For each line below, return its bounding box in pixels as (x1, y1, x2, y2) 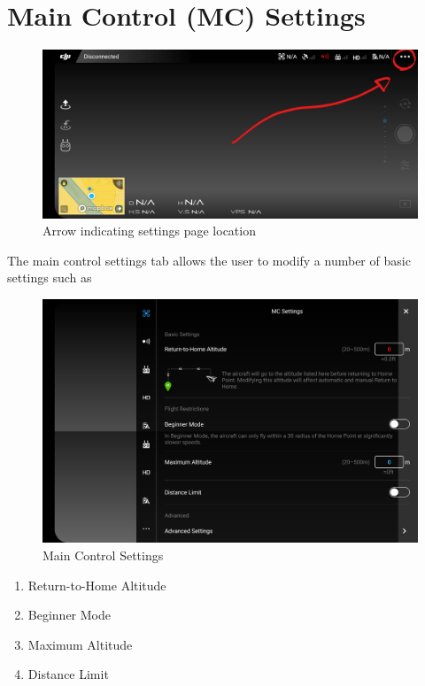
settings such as (7, 268, 92, 287)
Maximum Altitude (27, 635, 133, 653)
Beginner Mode (27, 605, 111, 624)
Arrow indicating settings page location (42, 221, 256, 240)
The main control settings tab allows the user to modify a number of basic (7, 251, 411, 269)
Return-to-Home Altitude (27, 575, 166, 594)
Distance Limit (27, 665, 109, 683)
